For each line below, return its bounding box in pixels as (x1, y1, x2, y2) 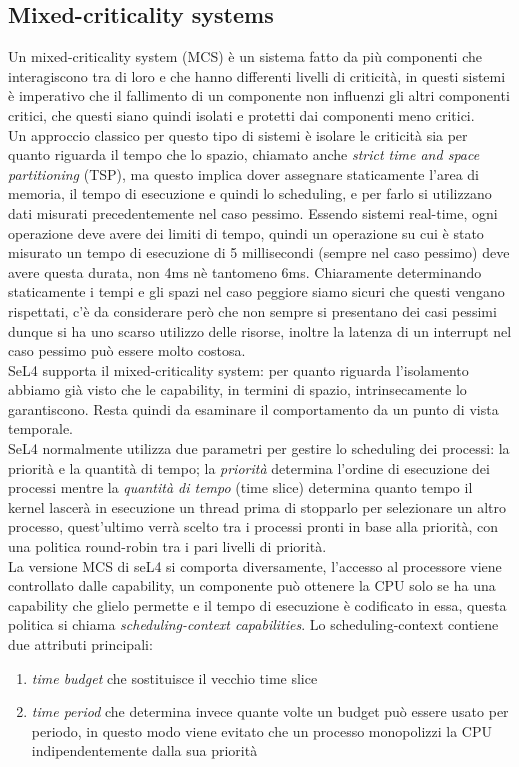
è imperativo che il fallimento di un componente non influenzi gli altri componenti (8, 85, 510, 106)
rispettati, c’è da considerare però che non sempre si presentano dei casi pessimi (8, 300, 497, 321)
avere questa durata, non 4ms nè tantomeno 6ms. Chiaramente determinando (8, 261, 482, 282)
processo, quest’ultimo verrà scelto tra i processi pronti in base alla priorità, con (8, 516, 499, 537)
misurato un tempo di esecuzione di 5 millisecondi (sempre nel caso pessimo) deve (8, 242, 510, 263)
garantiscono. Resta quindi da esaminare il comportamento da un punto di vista (8, 398, 499, 419)
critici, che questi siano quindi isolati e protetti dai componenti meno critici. (8, 104, 475, 125)
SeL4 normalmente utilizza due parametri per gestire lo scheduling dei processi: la (8, 438, 510, 459)
